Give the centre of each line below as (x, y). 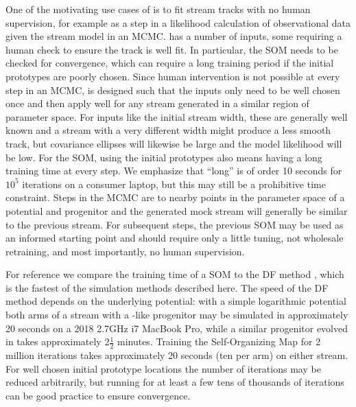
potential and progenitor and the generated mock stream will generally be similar (177, 210)
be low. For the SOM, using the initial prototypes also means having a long (164, 157)
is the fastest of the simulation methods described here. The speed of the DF (167, 287)
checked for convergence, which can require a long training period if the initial (170, 63)
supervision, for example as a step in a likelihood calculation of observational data (178, 22)
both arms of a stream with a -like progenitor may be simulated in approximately (177, 315)
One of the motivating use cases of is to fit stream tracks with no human (158, 9)
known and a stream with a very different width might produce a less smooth (168, 130)
